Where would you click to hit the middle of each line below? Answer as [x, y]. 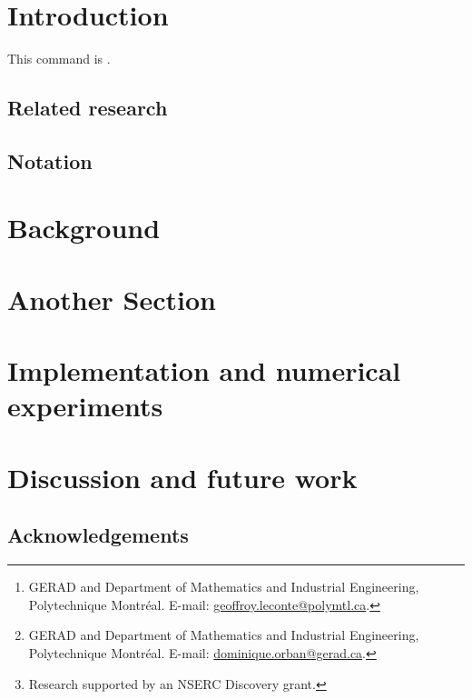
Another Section [112, 299]
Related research [88, 108]
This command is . [59, 59]
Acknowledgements [98, 535]
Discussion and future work [182, 477]
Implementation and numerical [204, 370]
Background [84, 228]
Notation [50, 160]
